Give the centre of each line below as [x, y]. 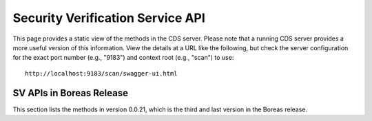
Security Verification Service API [109, 18]
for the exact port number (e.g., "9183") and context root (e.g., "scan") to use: [123, 58]
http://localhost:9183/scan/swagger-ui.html [102, 73]
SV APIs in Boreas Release [71, 93]
